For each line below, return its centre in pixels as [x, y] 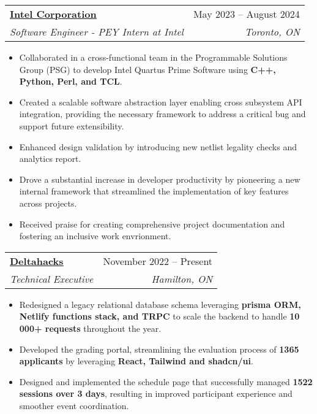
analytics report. [50, 159]
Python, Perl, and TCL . [71, 81]
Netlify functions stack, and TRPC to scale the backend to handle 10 [159, 316]
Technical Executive [52, 278]
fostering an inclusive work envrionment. [95, 236]
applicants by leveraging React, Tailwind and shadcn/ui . [136, 361]
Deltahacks [37, 261]
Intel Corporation [53, 14]
